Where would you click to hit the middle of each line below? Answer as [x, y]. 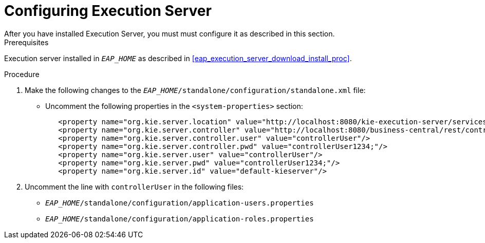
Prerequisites [26, 42]
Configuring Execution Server [108, 11]
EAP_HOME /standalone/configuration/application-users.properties [180, 203]
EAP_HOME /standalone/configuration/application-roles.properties [180, 219]
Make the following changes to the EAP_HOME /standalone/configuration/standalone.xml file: [195, 90]
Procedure [22, 74]
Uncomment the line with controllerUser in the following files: [134, 186]
